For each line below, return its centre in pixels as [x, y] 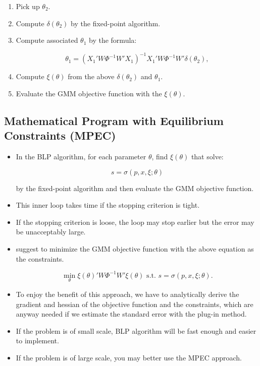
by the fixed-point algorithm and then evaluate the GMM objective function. [135, 188]
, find [160, 157]
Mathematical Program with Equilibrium [114, 120]
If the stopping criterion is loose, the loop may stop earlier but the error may [135, 222]
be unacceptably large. [51, 232]
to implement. [37, 341]
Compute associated [47, 40]
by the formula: [113, 40]
